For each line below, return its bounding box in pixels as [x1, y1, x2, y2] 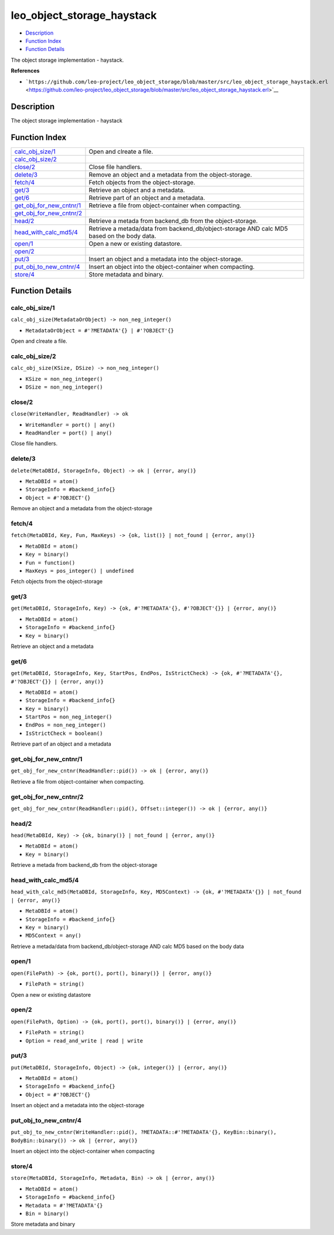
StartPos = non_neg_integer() [25, 714, 113, 720]
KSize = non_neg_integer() [25, 376, 103, 382]
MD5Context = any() [25, 932, 81, 939]
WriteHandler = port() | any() [25, 421, 115, 428]
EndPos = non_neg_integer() [25, 722, 107, 728]
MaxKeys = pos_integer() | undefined [25, 567, 134, 574]
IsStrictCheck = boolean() [25, 730, 103, 737]
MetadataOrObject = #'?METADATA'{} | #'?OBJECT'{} [25, 327, 174, 334]
